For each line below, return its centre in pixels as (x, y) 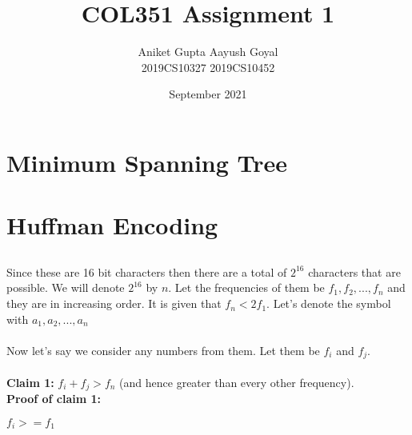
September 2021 (208, 94)
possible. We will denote (66, 287)
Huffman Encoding (112, 225)
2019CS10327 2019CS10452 (208, 67)
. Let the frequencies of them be (246, 287)
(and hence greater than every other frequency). (237, 382)
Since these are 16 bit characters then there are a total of (147, 271)
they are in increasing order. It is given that (114, 303)
